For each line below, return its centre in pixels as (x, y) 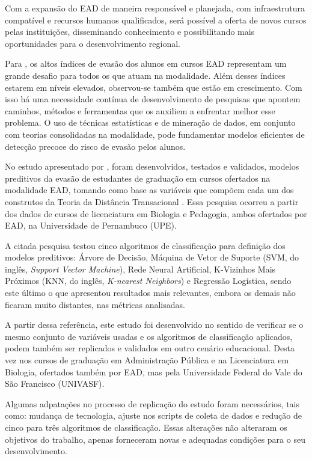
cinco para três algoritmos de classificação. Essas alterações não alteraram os (146, 427)
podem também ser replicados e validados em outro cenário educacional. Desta (150, 348)
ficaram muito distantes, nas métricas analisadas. (95, 304)
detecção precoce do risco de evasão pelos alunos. (95, 146)
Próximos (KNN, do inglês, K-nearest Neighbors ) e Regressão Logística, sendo (148, 281)
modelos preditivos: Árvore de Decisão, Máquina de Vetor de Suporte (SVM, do (152, 257)
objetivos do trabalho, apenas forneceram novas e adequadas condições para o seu (155, 439)
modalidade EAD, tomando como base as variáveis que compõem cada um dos (149, 190)
